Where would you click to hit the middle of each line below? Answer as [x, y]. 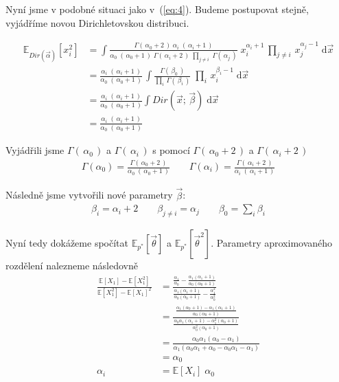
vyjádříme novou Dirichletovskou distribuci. [97, 22]
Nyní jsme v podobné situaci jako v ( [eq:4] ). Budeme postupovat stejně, [157, 9]
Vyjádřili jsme [35, 150]
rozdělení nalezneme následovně [72, 265]
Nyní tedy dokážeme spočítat [67, 243]
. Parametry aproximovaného [272, 243]
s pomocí [171, 150]
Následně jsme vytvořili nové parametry [89, 195]
